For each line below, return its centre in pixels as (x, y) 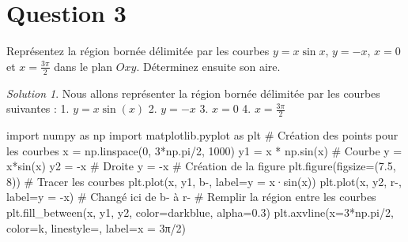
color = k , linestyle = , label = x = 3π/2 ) (96, 227)
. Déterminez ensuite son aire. (208, 66)
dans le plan (83, 66)
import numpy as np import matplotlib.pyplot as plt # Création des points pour (202, 134)
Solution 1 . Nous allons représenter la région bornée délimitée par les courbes (193, 93)
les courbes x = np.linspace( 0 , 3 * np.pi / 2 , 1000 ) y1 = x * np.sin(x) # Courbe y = (204, 150)
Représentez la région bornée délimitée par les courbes (138, 51)
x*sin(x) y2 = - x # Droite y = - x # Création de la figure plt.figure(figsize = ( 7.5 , (201, 166)
